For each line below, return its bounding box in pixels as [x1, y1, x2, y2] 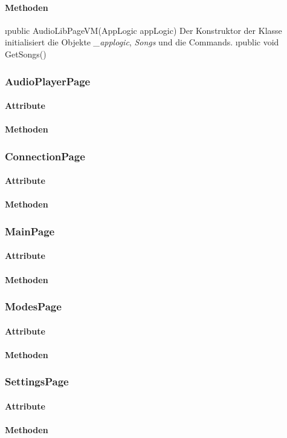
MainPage [5, 223, 55, 238]
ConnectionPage [5, 148, 85, 163]
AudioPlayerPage [5, 73, 91, 88]
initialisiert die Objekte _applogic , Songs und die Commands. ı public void [5, 36, 279, 48]
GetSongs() [5, 47, 47, 60]
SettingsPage [5, 374, 69, 389]
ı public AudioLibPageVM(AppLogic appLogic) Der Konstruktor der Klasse [5, 24, 282, 36]
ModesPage [5, 299, 62, 314]
